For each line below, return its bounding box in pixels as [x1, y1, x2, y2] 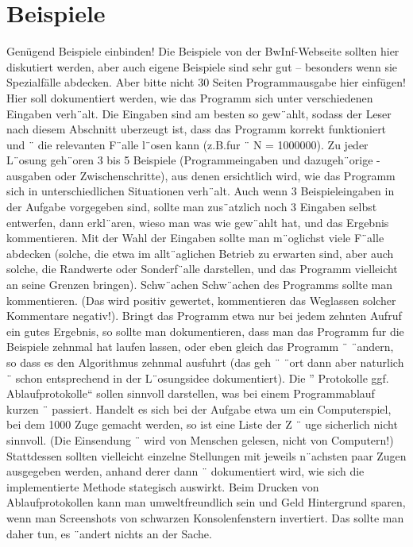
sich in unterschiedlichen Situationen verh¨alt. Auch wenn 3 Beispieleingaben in [6, 183, 395, 199]
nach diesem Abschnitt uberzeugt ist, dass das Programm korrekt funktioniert [6, 121, 387, 137]
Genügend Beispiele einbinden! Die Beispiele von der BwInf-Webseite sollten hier [6, 43, 399, 60]
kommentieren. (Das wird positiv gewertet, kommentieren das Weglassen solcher [6, 291, 396, 308]
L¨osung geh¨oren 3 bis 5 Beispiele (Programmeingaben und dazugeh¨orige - [6, 152, 380, 168]
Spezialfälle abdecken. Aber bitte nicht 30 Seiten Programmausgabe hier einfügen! [6, 74, 406, 91]
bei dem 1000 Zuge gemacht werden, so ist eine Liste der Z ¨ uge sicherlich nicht [6, 416, 398, 433]
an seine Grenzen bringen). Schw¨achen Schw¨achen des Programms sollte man [6, 276, 393, 293]
